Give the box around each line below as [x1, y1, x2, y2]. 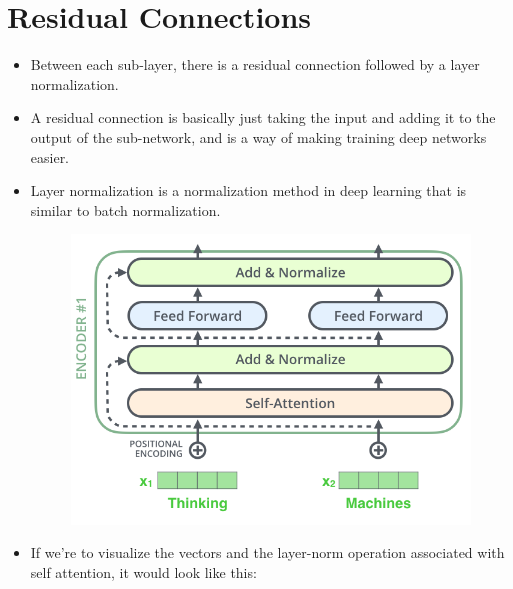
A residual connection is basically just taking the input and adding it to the [30, 107, 496, 128]
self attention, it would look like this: [30, 561, 257, 582]
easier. [30, 146, 70, 167]
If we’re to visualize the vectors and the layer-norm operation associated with [30, 542, 505, 563]
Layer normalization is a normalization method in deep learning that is [30, 180, 467, 201]
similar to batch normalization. [30, 199, 221, 220]
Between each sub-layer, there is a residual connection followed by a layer [30, 54, 480, 75]
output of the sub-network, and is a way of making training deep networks [30, 126, 487, 147]
